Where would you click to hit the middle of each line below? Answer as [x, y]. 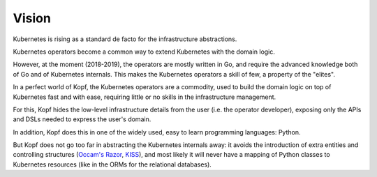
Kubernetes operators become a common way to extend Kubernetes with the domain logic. [144, 52]
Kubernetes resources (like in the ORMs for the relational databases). [112, 164]
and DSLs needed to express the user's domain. [82, 119]
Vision [32, 18]
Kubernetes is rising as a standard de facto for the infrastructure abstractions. [125, 39]
